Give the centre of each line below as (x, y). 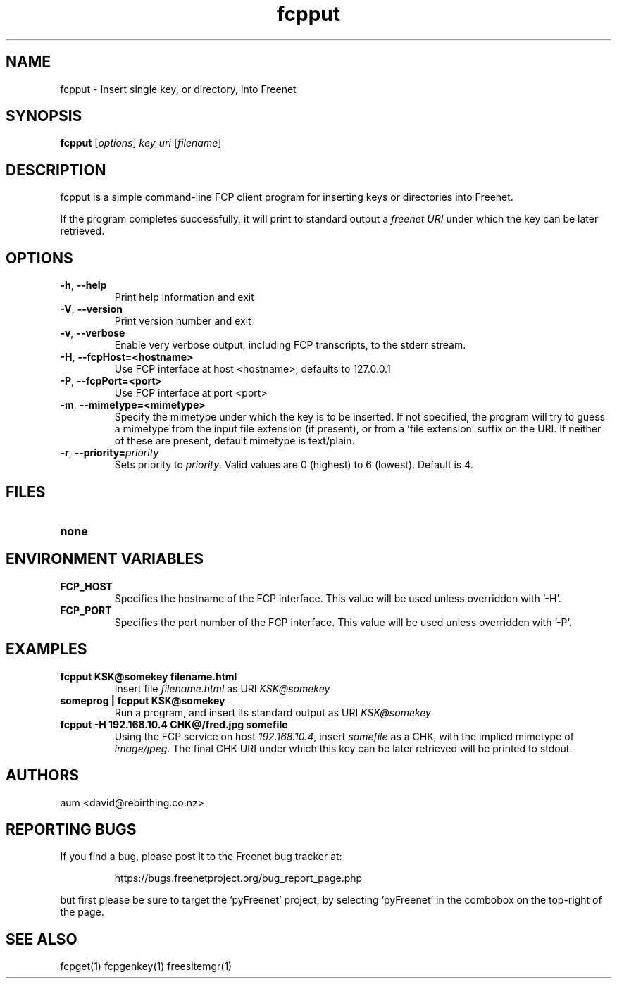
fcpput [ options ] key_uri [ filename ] (141, 143)
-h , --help (83, 285)
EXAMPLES (46, 649)
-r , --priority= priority (110, 453)
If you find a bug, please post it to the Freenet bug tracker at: (201, 857)
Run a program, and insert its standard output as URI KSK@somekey (273, 712)
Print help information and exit (184, 297)
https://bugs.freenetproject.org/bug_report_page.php (238, 878)
